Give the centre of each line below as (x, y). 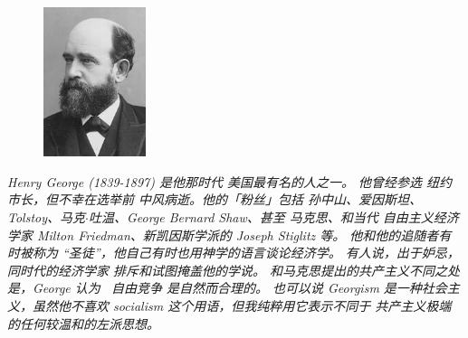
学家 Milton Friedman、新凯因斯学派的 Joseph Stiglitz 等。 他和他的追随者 (223, 235)
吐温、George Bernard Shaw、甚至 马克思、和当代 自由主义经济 (273, 217)
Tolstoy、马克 (47, 217)
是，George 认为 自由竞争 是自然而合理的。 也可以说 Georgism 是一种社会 (227, 288)
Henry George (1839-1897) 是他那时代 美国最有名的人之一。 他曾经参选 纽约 (229, 181)
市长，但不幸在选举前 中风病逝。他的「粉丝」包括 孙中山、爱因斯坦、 (215, 199)
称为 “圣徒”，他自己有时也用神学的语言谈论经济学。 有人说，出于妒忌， (246, 253)
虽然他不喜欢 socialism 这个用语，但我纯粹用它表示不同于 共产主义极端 (242, 305)
